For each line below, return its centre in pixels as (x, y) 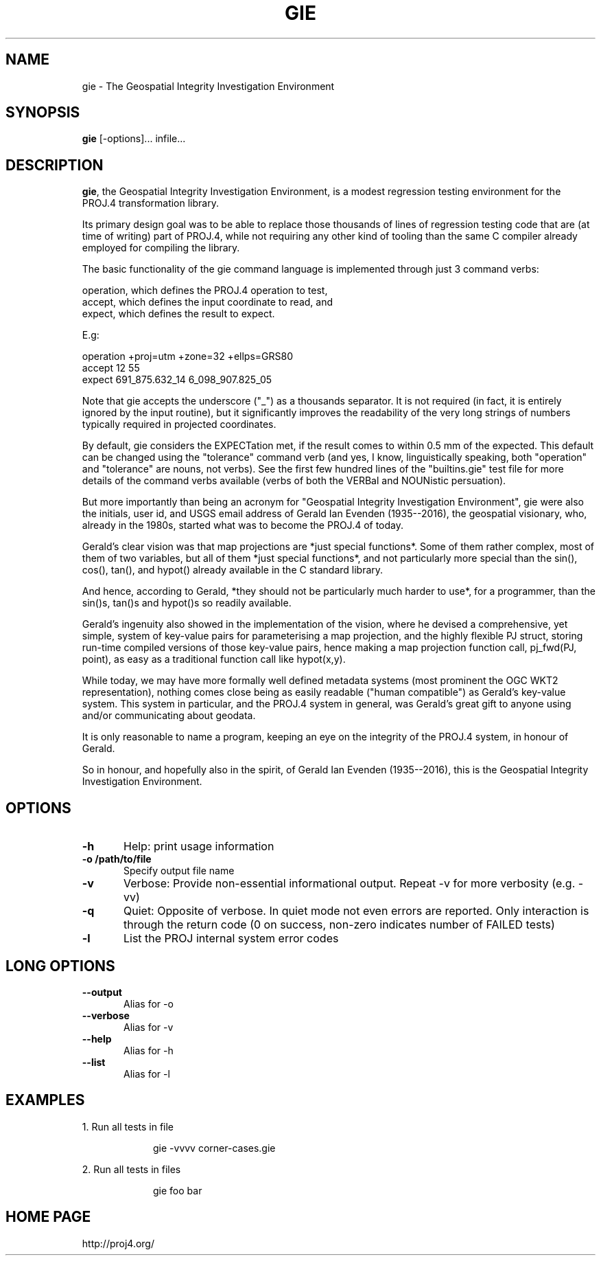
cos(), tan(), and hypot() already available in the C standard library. (233, 570)
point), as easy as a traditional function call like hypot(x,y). (214, 659)
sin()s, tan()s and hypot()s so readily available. (187, 603)
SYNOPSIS (43, 113)
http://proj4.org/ (118, 1243)
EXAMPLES (45, 1100)
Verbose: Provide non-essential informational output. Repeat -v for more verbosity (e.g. (349, 884)
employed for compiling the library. (161, 248)
